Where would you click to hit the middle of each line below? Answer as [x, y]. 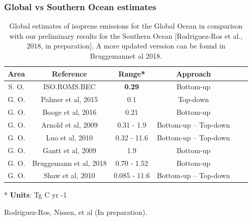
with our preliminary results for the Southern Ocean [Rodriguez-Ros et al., [126, 35]
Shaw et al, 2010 [69, 175]
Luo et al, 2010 [69, 137]
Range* [132, 73]
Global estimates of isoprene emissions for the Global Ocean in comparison [126, 26]
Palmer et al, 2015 [69, 99]
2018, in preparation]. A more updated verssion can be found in [126, 46]
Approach [193, 73]
